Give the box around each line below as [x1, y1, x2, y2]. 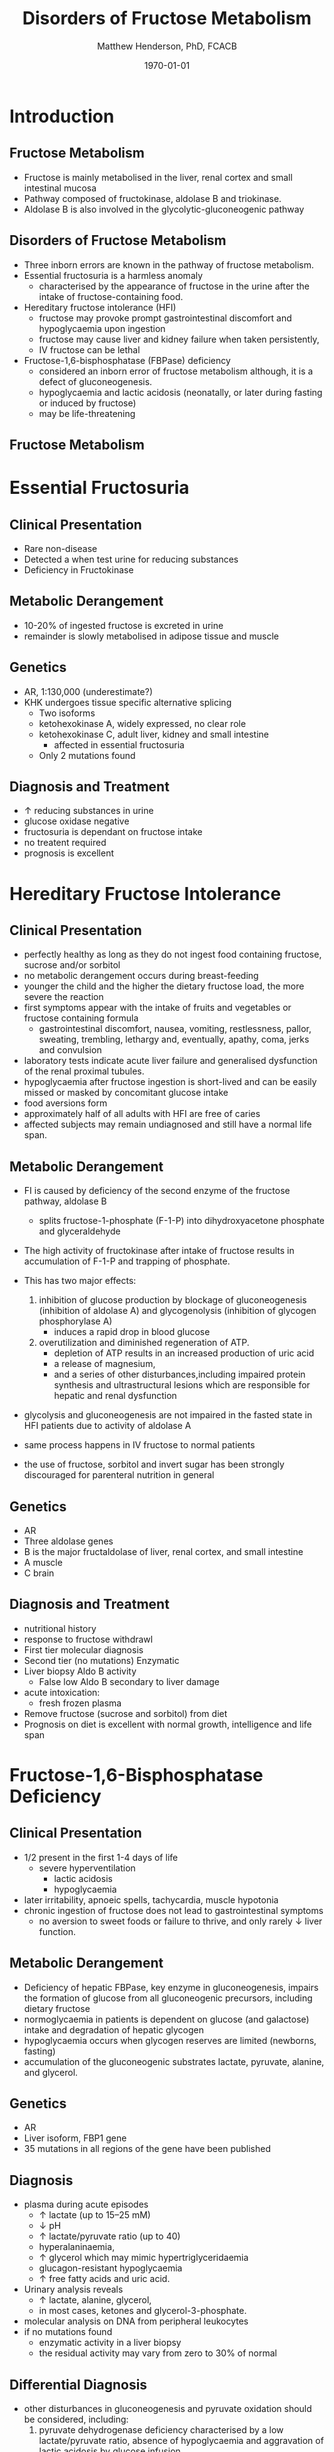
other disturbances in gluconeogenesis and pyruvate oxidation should [23, 2403, 312, 2415]
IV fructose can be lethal [38, 343, 141, 356]
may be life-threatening [38, 407, 136, 419]
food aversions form [23, 1097, 108, 1109]
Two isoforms [38, 707, 96, 719]
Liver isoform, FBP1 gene [23, 2132, 127, 2144]
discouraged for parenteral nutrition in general [23, 1469, 215, 1481]
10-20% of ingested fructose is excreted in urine [23, 619, 224, 631]
